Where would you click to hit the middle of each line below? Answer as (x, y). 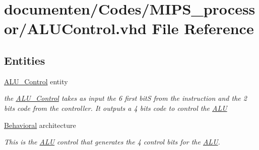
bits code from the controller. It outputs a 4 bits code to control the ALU (116, 108)
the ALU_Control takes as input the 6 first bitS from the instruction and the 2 (125, 98)
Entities (25, 60)
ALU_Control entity (36, 81)
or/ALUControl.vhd (75, 28)
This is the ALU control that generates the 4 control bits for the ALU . (112, 142)
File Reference (203, 28)
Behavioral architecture (40, 125)
